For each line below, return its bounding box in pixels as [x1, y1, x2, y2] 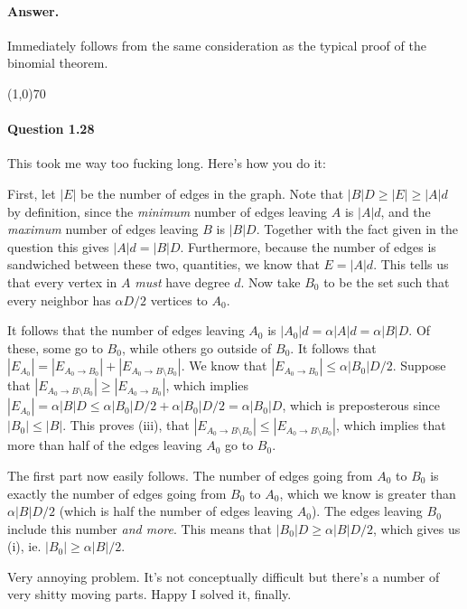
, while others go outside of [121, 338, 272, 357]
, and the [380, 201, 431, 220]
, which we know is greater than [279, 483, 456, 502]
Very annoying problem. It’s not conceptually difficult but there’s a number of [7, 567, 440, 586]
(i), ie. [7, 537, 42, 556]
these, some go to [7, 338, 103, 357]
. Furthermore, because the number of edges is [180, 237, 436, 256]
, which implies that [336, 416, 446, 435]
